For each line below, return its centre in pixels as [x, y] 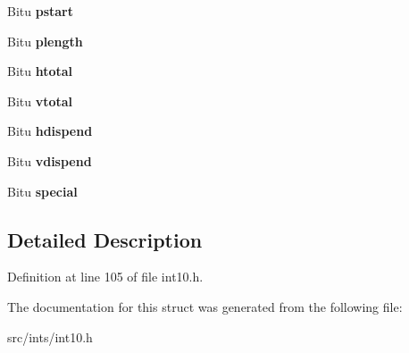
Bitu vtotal [40, 101]
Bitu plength [45, 41]
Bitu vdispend [50, 160]
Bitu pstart [40, 11]
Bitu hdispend [50, 131]
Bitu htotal [40, 71]
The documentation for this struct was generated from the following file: [205, 306]
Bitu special [42, 191]
